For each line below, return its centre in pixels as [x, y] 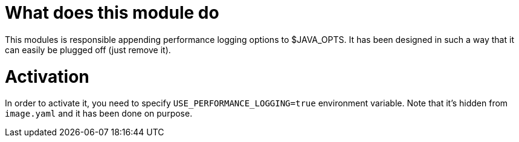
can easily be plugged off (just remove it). [88, 50]
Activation [47, 76]
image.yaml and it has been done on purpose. [99, 114]
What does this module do [112, 13]
